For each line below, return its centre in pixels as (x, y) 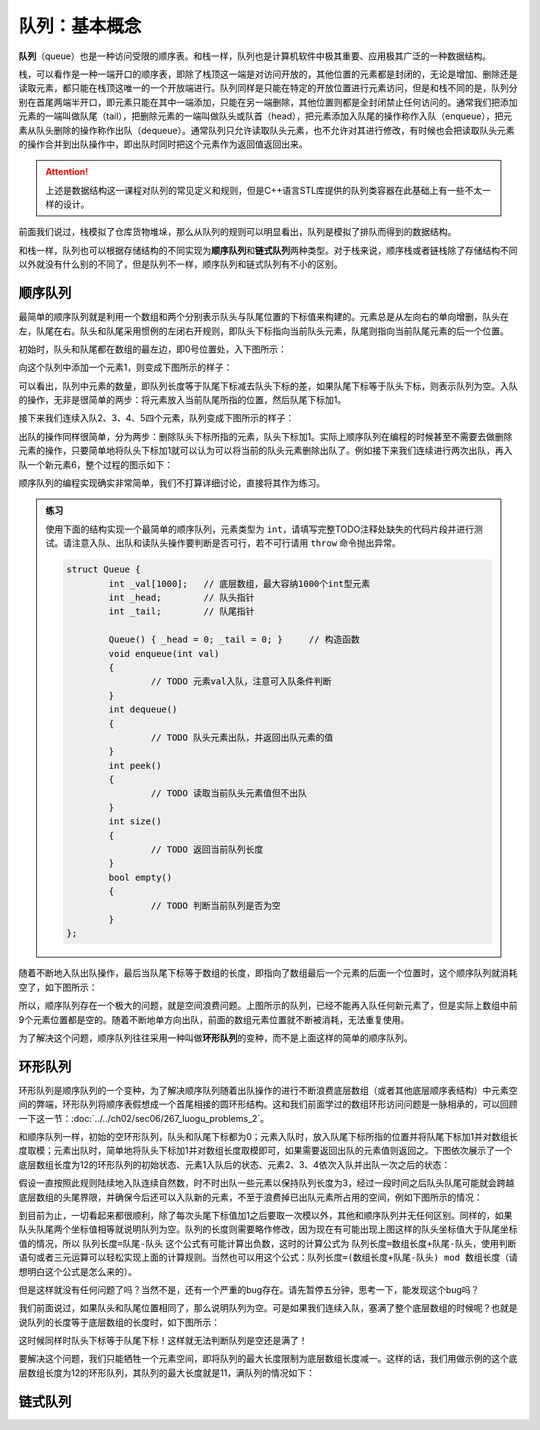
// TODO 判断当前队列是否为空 (215, 905)
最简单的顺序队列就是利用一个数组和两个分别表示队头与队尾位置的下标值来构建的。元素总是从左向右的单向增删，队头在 (263, 317)
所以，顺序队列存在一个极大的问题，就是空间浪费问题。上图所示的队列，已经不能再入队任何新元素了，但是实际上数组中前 (268, 1006)
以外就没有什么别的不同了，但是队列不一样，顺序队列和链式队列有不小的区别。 (180, 264)
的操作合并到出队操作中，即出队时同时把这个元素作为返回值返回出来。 (163, 144)
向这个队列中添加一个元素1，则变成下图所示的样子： (125, 367)
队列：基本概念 (80, 26)
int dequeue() (143, 709)
